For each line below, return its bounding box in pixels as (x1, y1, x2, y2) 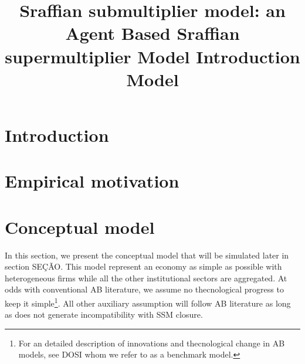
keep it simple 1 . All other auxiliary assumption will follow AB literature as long (5, 295, 291, 309)
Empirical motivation (5, 169, 179, 193)
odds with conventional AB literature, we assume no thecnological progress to (5, 283, 284, 295)
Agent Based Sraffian (65, 21, 240, 45)
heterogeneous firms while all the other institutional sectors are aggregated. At (5, 271, 287, 284)
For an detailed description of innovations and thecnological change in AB (18, 336, 285, 349)
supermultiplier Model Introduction (5, 44, 300, 68)
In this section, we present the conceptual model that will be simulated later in (5, 249, 289, 261)
